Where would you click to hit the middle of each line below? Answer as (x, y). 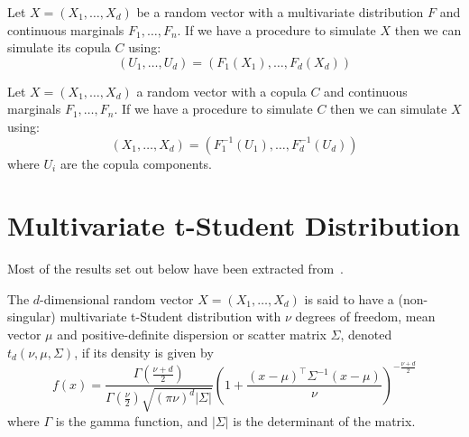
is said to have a (349, 298)
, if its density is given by (144, 352)
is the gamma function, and (132, 420)
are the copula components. (136, 163)
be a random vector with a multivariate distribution (280, 12)
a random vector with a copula (221, 91)
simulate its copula (59, 47)
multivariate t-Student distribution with (170, 316)
